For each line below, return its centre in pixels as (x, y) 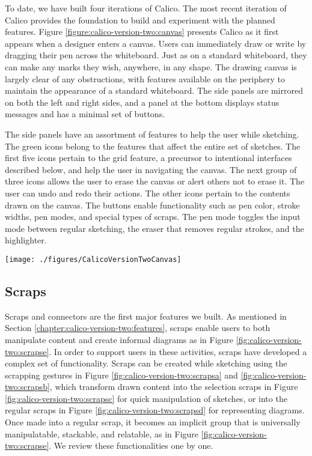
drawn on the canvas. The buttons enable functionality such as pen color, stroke (152, 205)
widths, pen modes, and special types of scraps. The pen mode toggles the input (153, 217)
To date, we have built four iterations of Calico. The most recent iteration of (146, 8)
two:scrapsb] (27, 387)
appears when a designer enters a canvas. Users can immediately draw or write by (156, 43)
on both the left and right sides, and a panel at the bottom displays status (142, 102)
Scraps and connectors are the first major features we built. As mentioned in (146, 316)
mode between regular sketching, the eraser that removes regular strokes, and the (154, 228)
